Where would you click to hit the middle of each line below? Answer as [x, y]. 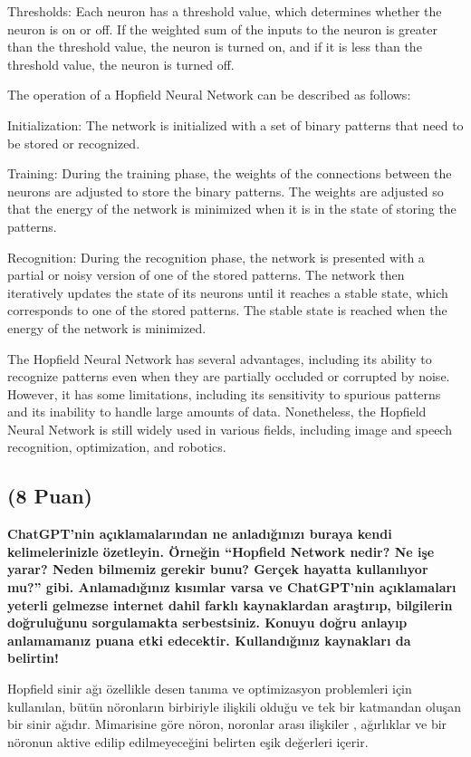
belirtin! [33, 658]
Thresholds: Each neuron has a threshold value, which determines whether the [225, 11]
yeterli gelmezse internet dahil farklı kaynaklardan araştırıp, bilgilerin [230, 604]
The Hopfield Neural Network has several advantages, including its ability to [220, 358]
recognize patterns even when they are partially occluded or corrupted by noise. [229, 376]
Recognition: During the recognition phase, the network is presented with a [216, 257]
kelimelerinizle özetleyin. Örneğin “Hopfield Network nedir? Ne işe [221, 551]
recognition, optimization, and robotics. [117, 447]
